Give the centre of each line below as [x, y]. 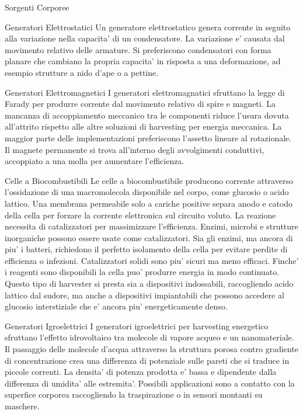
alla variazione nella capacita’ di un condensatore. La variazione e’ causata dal [145, 38]
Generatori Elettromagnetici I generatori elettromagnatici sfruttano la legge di [145, 92]
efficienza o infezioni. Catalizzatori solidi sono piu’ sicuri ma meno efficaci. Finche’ [152, 260]
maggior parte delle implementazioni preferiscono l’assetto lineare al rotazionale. [148, 138]
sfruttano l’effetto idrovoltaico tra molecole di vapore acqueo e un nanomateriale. [149, 337]
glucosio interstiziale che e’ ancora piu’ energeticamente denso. [116, 306]
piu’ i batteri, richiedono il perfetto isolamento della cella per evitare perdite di [146, 249]
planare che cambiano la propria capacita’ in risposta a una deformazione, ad [143, 61]
